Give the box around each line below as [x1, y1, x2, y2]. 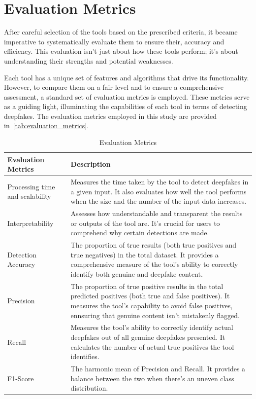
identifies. [70, 351, 99, 362]
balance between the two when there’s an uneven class [70, 373, 234, 383]
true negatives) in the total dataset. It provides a [70, 249, 219, 259]
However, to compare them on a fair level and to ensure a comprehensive [4, 82, 224, 92]
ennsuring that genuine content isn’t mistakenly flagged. [70, 310, 240, 320]
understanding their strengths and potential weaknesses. [4, 55, 173, 66]
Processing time [7, 181, 55, 191]
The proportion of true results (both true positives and [70, 240, 237, 250]
